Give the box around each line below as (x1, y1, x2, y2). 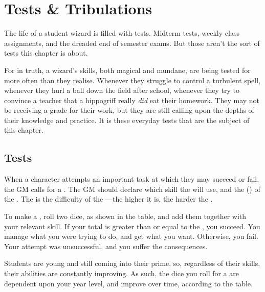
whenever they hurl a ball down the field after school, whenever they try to (4, 85, 239, 95)
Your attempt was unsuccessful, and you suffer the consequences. (4, 240, 208, 251)
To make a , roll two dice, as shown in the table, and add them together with (4, 211, 247, 222)
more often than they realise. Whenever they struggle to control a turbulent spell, (4, 75, 260, 85)
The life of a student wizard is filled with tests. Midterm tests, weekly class (4, 28, 239, 38)
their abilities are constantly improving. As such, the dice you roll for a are (4, 268, 239, 279)
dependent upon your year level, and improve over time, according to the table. (4, 278, 253, 288)
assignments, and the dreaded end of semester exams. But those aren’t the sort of (4, 37, 260, 48)
